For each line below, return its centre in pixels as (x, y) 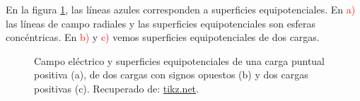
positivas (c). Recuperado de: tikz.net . (116, 88)
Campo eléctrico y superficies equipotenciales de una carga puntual (180, 60)
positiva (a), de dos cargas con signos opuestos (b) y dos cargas (171, 75)
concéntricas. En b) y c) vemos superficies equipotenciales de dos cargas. (163, 37)
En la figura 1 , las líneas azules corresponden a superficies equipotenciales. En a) (181, 9)
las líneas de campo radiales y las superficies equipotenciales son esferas (161, 23)
